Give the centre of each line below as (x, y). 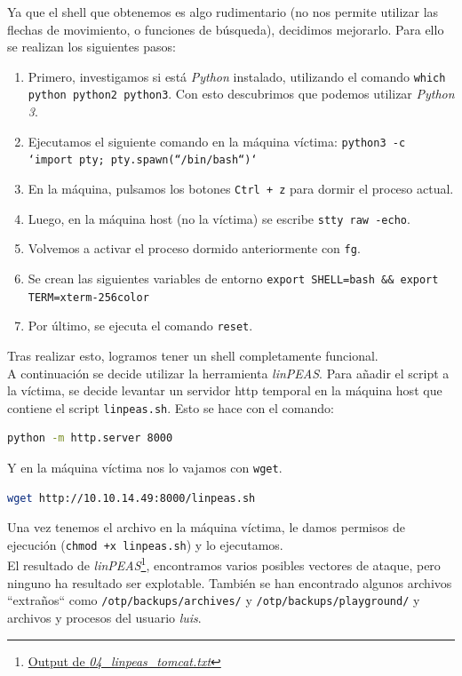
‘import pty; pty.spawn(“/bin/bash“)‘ (143, 160)
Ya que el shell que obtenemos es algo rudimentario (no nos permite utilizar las (223, 12)
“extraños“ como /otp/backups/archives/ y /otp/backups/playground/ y (214, 600)
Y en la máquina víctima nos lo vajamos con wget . (145, 467)
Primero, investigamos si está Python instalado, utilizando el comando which (237, 76)
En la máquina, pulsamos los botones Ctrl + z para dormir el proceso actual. (241, 188)
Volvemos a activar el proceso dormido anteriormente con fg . (194, 248)
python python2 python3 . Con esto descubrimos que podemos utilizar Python (241, 94)
